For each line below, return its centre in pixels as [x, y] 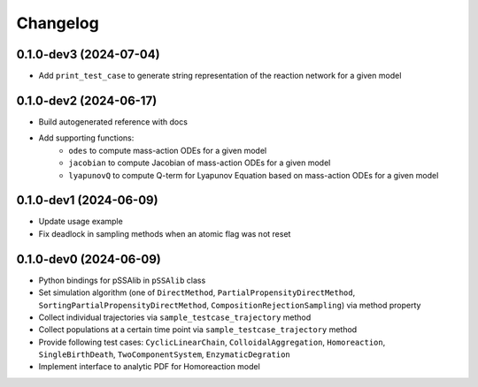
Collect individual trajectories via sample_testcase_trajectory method [175, 317]
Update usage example [81, 222]
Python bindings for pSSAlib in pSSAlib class [122, 280]
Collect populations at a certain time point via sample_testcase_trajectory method [198, 330]
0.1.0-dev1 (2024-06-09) [87, 200]
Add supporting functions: [86, 138]
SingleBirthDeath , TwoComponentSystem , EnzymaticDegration [165, 354]
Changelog [58, 23]
